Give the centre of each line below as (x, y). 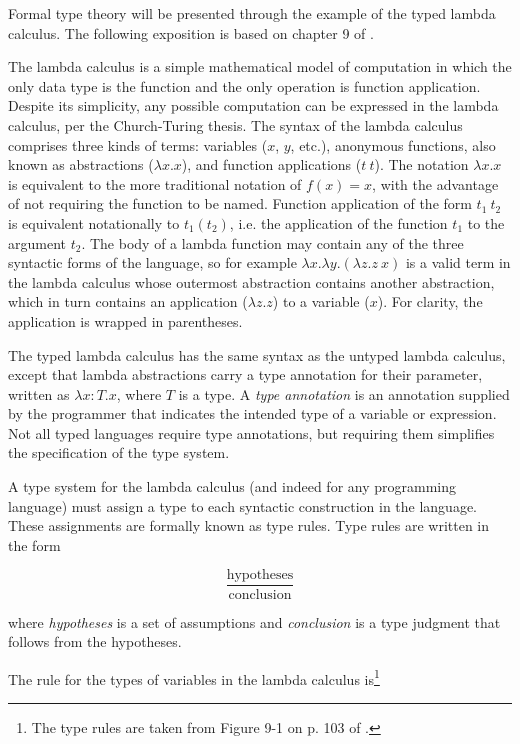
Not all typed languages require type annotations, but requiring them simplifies (251, 432)
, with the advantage (435, 183)
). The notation (421, 164)
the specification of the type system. (119, 452)
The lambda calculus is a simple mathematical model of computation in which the (260, 66)
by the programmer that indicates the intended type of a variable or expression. (252, 413)
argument (37, 242)
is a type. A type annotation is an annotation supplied (344, 393)
